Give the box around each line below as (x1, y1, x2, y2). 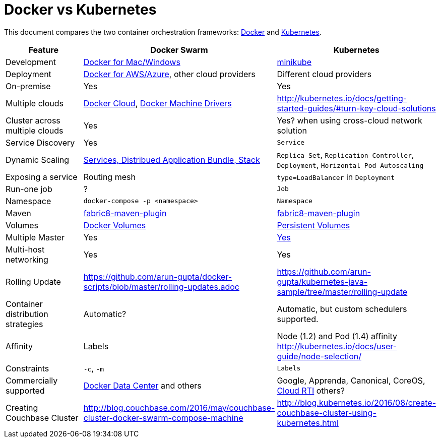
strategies (6, 319, 43, 329)
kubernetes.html (277, 417, 339, 428)
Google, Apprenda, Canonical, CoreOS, (277, 375, 425, 386)
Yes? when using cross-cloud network (277, 115, 422, 125)
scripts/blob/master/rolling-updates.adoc (83, 281, 239, 292)
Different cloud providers (277, 69, 371, 79)
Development (6, 56, 56, 67)
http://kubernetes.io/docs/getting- (277, 93, 407, 103)
